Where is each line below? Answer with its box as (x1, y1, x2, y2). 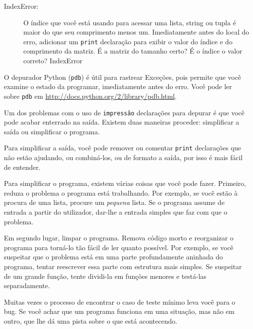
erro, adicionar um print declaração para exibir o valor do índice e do (23, 36, 233, 46)
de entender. (4, 162, 41, 172)
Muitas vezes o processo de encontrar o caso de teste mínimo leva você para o (4, 296, 235, 307)
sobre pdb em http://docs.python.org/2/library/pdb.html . (4, 91, 177, 101)
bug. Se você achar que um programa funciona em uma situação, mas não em (4, 306, 235, 316)
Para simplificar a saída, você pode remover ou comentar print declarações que (4, 143, 241, 153)
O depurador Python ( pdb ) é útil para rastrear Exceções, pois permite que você (4, 72, 241, 82)
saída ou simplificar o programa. (4, 126, 100, 136)
